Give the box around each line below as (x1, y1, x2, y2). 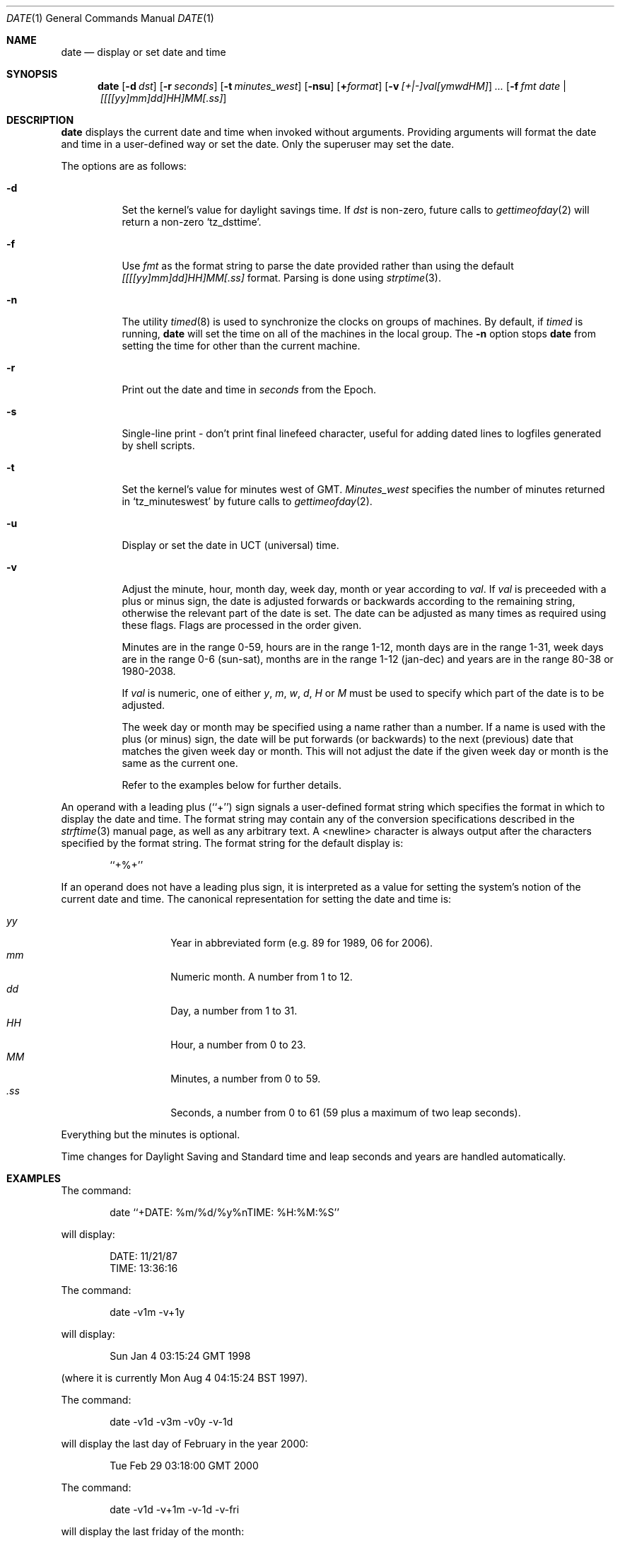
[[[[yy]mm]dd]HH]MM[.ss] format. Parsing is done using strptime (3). (122, 272, 441, 284)
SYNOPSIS (6, 68, 58, 80)
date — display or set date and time (61, 46, 226, 58)
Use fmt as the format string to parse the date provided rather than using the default (122, 260, 514, 272)
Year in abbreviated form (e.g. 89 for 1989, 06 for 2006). (170, 937, 433, 949)
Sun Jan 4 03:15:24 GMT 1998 (110, 1350, 251, 1362)
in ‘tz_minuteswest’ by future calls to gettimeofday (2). (122, 495, 373, 507)
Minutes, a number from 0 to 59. (170, 1073, 321, 1085)
